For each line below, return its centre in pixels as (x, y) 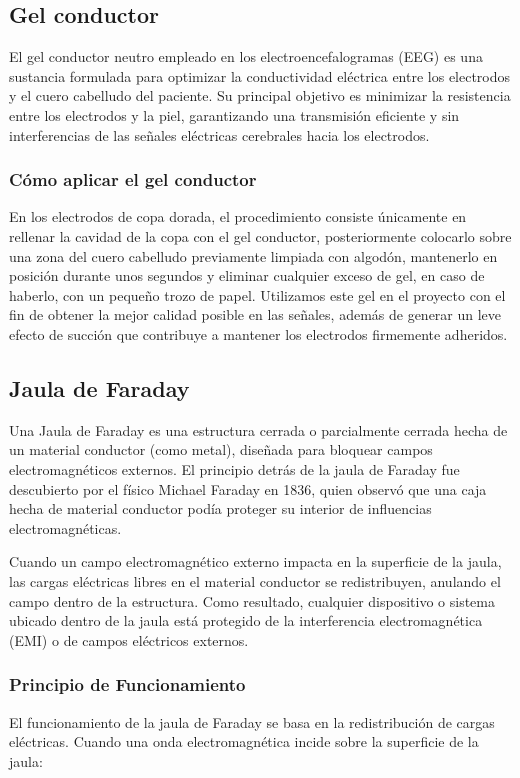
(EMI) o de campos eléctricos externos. (129, 639)
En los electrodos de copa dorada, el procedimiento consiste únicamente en (238, 216)
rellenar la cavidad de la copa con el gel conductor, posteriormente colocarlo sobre (260, 235)
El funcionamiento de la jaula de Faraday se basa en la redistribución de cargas (252, 721)
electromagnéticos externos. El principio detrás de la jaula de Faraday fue (234, 468)
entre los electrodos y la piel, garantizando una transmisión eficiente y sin (234, 114)
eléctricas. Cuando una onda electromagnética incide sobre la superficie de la (244, 741)
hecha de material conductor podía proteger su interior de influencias (220, 508)
